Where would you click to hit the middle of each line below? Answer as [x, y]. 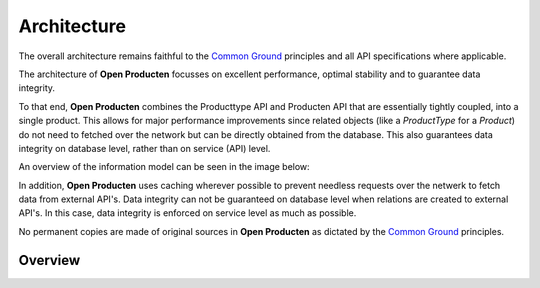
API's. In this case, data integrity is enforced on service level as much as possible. [187, 213]
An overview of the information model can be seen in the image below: [164, 167]
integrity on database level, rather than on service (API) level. [144, 148]
